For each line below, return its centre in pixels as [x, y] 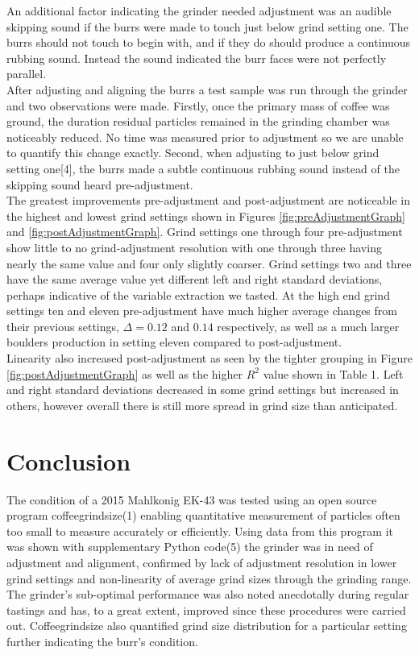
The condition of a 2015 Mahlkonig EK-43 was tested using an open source [192, 499]
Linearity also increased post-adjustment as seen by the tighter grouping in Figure [209, 358]
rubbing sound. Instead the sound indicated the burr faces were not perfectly [197, 58]
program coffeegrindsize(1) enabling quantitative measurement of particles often [203, 515]
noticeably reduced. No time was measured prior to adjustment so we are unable [205, 137]
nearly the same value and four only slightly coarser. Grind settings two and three [209, 263]
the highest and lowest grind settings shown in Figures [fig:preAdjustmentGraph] [206, 216]
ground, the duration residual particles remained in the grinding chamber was [198, 121]
